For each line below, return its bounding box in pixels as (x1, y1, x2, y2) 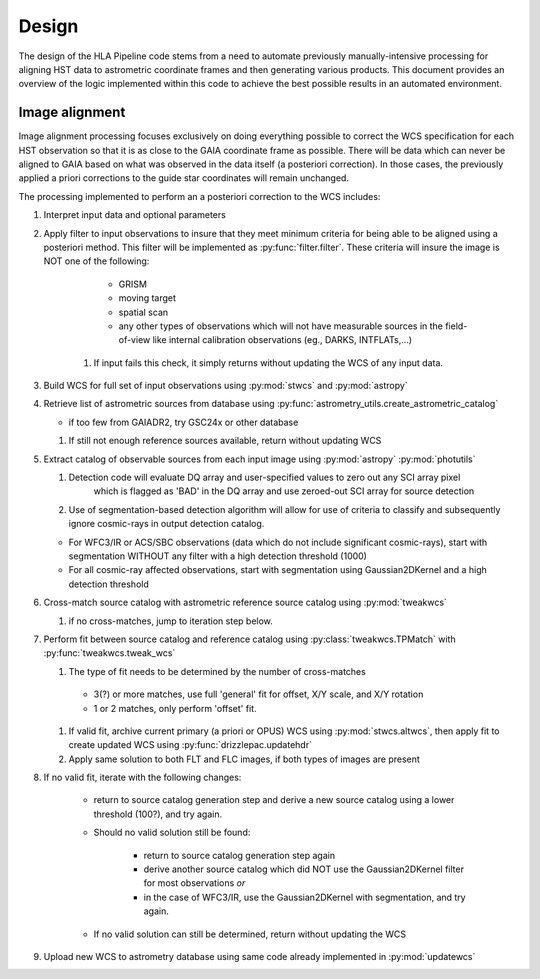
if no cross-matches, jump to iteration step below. (68, 615, 274, 627)
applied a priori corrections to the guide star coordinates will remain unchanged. (18, 172, 350, 184)
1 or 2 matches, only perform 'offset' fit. (93, 702, 257, 714)
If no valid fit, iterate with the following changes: (43, 771, 242, 784)
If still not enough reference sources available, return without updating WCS (68, 435, 382, 447)
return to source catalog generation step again (143, 849, 335, 861)
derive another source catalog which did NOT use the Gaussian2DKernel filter (143, 863, 465, 875)
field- (445, 320, 468, 332)
